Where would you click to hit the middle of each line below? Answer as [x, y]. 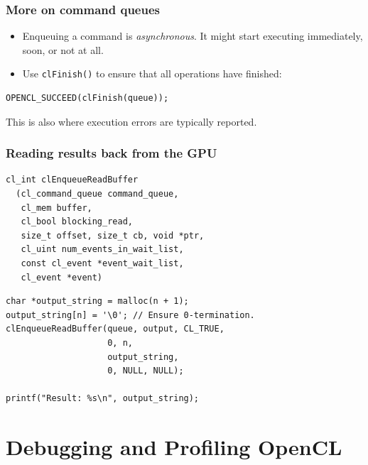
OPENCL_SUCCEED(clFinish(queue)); [87, 98]
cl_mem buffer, [56, 208]
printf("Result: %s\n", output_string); [103, 399]
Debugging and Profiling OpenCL [174, 447]
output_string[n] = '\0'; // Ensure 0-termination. [130, 315]
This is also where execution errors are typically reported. [131, 121]
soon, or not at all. [63, 49]
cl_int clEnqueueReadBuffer [72, 180]
